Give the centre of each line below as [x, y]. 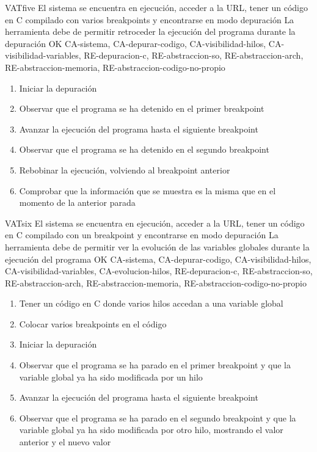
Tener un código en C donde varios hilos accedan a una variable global [151, 303]
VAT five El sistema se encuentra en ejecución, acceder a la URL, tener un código [156, 7]
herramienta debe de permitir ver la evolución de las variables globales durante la [157, 246]
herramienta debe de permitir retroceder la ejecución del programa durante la [150, 31]
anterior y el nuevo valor [65, 442]
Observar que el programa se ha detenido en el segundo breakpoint [144, 149]
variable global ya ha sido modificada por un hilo [111, 377]
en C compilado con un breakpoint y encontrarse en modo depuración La [142, 235]
